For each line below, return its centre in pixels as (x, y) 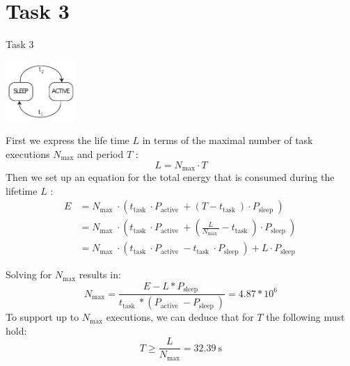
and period (101, 153)
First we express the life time (67, 140)
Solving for (29, 274)
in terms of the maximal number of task (228, 140)
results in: (100, 274)
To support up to (42, 317)
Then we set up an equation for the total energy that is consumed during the (170, 177)
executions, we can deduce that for (180, 317)
